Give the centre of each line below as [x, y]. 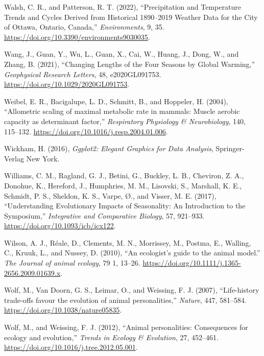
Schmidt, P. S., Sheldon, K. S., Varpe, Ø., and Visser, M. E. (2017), [110, 195]
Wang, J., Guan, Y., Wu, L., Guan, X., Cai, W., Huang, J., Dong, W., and [122, 54]
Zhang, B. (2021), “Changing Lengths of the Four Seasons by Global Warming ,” [130, 64]
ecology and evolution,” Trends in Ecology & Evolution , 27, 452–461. [111, 337]
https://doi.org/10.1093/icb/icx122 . [60, 226]
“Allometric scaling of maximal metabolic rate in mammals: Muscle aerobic [122, 111]
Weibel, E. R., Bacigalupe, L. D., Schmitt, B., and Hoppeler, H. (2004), [116, 101]
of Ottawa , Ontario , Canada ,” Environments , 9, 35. [84, 27]
